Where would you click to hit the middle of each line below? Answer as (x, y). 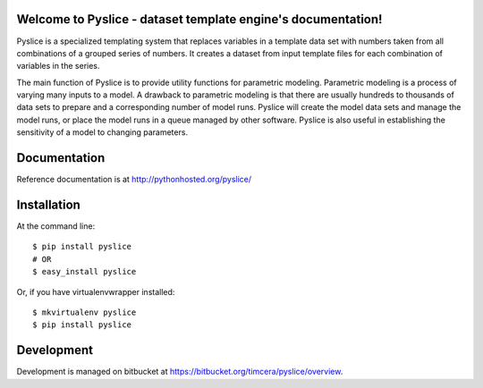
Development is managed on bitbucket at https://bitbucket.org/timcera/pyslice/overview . (180, 372)
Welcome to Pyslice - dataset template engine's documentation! (199, 19)
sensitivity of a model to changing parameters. (102, 132)
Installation (48, 204)
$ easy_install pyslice (85, 272)
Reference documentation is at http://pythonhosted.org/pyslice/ (134, 180)
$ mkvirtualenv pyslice (85, 312)
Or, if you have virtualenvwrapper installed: (96, 291)
